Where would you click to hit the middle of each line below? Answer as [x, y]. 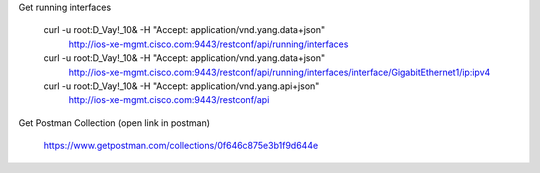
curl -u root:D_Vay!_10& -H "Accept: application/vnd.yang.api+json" [181, 86]
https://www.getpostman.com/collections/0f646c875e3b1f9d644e [181, 146]
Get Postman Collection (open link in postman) [114, 122]
